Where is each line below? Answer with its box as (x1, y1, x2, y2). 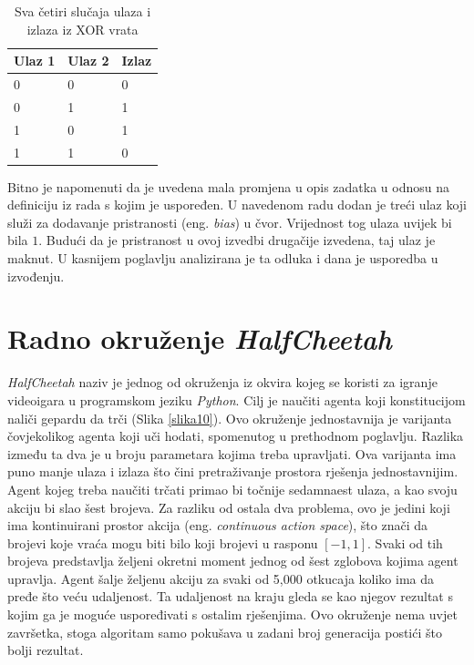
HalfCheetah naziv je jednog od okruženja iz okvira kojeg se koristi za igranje (7, 373, 438, 392)
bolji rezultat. (7, 640, 84, 660)
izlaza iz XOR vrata (26, 19, 139, 38)
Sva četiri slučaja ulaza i (15, 2, 151, 20)
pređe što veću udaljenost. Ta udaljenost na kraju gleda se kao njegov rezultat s (7, 587, 453, 606)
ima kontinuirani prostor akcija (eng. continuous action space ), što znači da (7, 516, 428, 535)
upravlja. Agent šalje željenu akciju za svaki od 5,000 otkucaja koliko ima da (7, 568, 435, 588)
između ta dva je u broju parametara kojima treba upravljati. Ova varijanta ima (7, 444, 457, 463)
